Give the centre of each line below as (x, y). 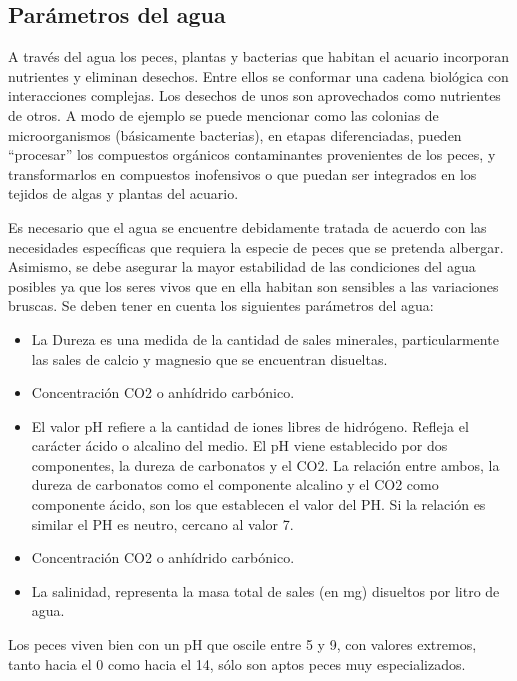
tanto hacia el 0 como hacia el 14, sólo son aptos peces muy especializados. (237, 663)
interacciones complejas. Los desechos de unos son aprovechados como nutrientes (254, 95)
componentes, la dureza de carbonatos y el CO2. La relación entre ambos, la (265, 464)
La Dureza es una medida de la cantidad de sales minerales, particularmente (265, 338)
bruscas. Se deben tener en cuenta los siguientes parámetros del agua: (221, 305)
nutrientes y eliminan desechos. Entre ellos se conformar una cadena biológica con (258, 75)
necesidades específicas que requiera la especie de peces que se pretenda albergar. (256, 246)
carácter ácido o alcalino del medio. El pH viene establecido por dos (239, 445)
